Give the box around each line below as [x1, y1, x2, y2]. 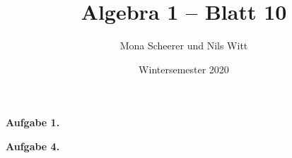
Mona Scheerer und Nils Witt [119, 38, 248, 53]
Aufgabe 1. [6, 115, 60, 130]
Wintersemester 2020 [139, 61, 229, 76]
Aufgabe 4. [6, 138, 60, 153]
